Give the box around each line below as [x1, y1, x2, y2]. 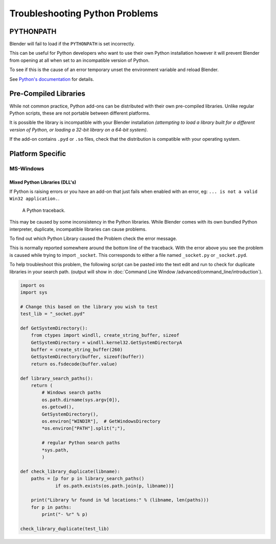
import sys [20, 289, 48, 295]
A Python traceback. [22, 207, 66, 213]
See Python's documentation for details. [9, 76, 95, 82]
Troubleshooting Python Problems [9, 8, 158, 19]
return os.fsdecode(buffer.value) [31, 361, 118, 367]
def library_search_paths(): [20, 375, 94, 381]
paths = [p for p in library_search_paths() [31, 476, 145, 482]
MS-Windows [9, 165, 44, 172]
